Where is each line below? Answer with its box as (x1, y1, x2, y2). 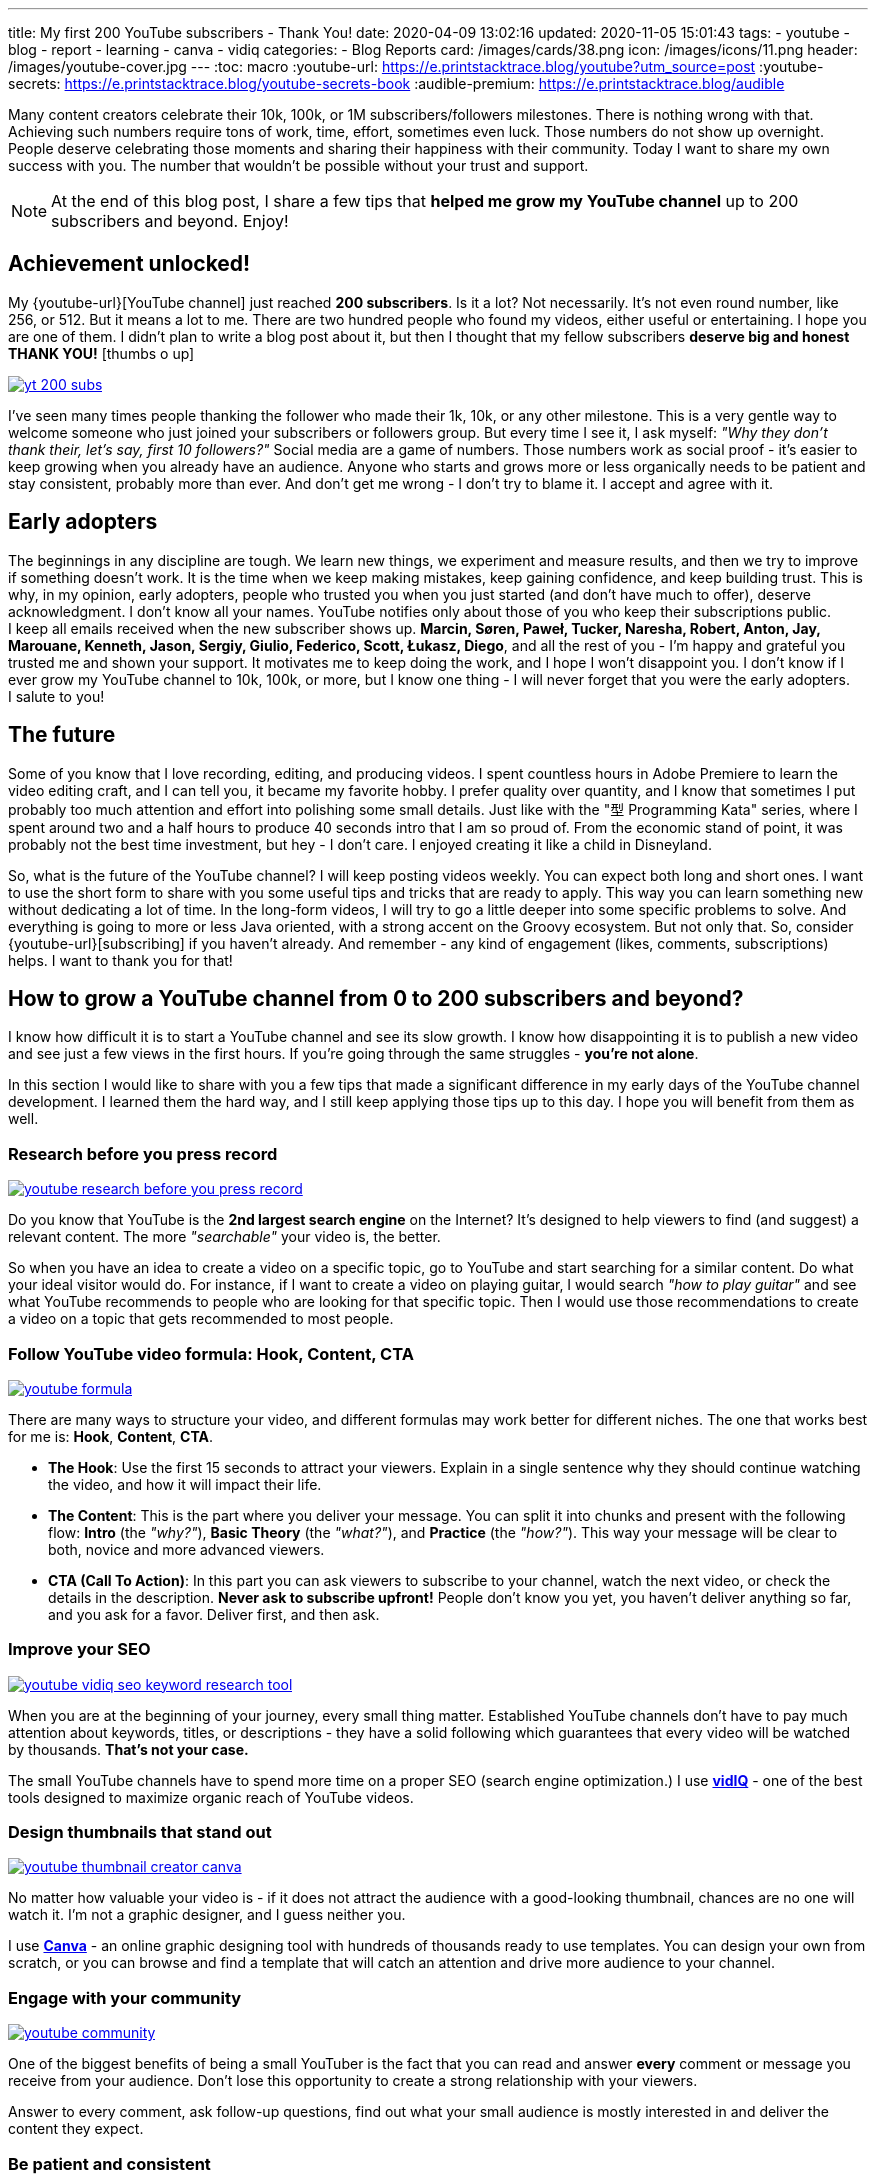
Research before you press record (8, 1143, 278, 1164)
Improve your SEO (8, 1639, 151, 1660)
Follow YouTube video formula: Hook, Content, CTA (8, 1343, 414, 1364)
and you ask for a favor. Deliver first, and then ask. (48, 1605, 380, 1623)
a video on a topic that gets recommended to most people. (8, 1310, 394, 1328)
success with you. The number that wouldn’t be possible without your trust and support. (8, 157, 589, 174)
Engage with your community (8, 1987, 242, 2008)
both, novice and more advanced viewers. (48, 1540, 325, 1558)
